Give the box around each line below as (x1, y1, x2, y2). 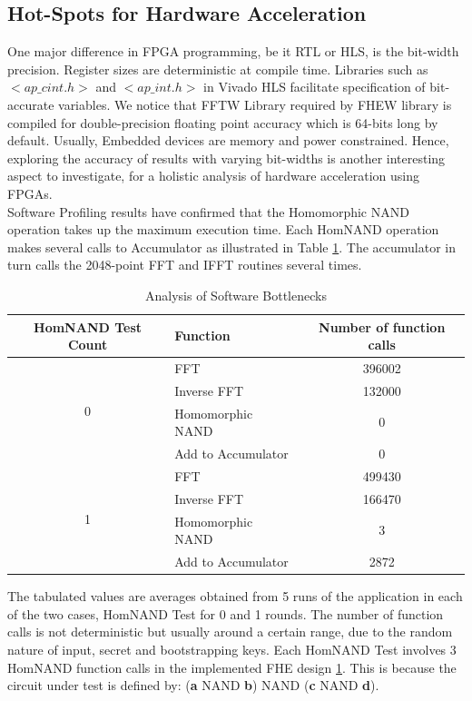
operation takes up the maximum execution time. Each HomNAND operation (7, 220, 439, 239)
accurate (7, 94, 54, 114)
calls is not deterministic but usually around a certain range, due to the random (7, 622, 453, 641)
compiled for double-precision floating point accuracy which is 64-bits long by (7, 113, 438, 132)
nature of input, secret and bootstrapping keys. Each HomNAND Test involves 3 (7, 639, 457, 658)
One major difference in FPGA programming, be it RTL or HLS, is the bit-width (7, 42, 459, 61)
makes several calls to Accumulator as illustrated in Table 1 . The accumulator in (7, 237, 456, 256)
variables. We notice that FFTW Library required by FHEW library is (58, 94, 452, 114)
